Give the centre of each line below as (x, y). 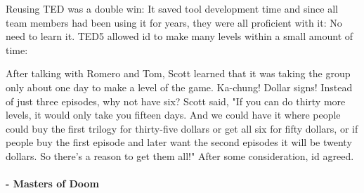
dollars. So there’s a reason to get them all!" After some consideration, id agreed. (180, 155)
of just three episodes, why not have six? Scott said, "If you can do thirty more (176, 101)
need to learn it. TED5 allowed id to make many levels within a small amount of (180, 36)
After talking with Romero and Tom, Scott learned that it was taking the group (178, 73)
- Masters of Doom (52, 184)
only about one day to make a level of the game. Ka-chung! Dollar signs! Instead (179, 87)
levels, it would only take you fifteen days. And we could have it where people (173, 115)
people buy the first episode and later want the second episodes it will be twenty (179, 142)
